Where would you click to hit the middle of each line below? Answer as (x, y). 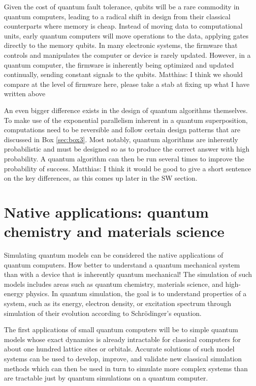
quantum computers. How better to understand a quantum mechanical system (122, 264)
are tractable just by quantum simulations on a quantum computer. (106, 378)
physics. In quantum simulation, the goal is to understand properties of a (136, 293)
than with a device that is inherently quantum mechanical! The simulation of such (128, 274)
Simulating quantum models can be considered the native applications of (114, 255)
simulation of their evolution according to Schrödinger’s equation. (103, 313)
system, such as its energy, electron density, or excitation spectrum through (118, 303)
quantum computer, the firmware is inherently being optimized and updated (119, 64)
